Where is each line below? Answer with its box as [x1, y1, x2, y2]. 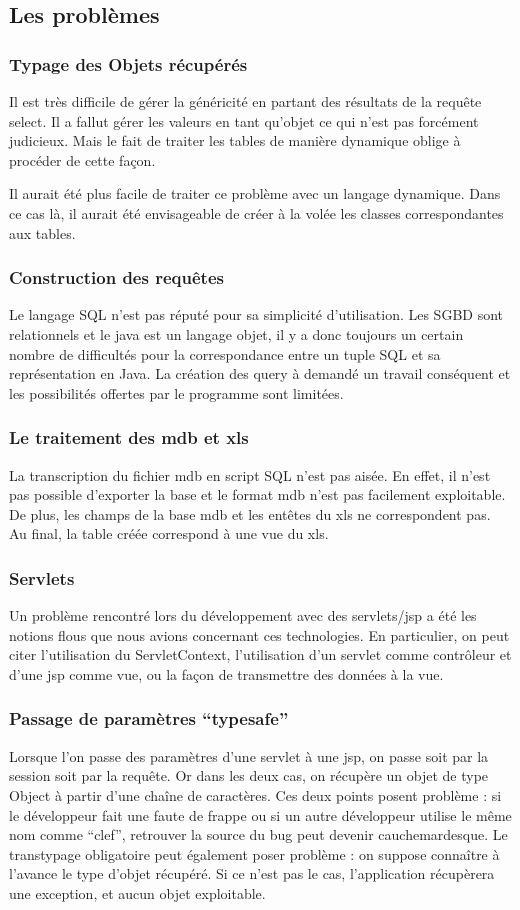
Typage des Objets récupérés [9, 51, 248, 76]
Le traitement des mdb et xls [9, 425, 249, 450]
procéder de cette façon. [9, 149, 156, 170]
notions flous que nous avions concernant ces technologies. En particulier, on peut [9, 624, 510, 645]
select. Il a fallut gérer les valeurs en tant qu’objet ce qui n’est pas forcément [9, 110, 479, 131]
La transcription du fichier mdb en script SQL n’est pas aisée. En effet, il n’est [9, 464, 491, 485]
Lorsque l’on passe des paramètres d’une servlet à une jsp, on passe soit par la [9, 745, 489, 766]
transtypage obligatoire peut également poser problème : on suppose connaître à [9, 843, 500, 864]
